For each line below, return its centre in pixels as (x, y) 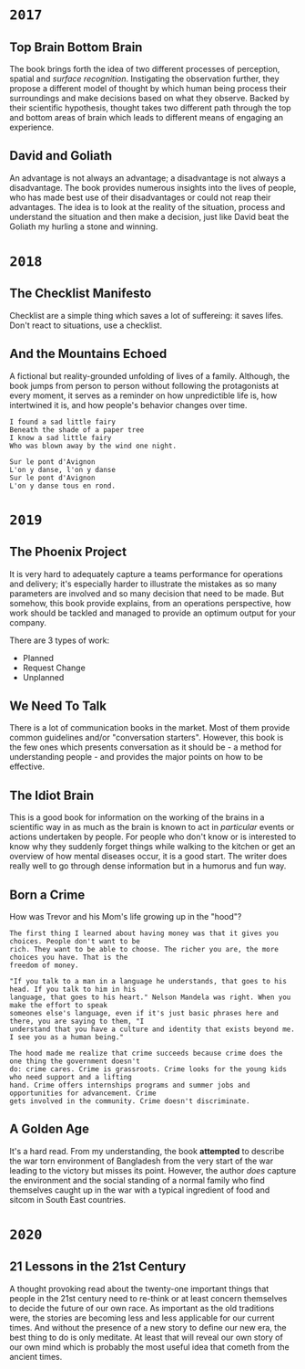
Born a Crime (47, 895)
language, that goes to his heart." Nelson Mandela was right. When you (150, 997)
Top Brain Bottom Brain (76, 47)
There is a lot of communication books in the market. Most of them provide (150, 728)
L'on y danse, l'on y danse (63, 469)
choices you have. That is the (69, 958)
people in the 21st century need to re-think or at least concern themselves (148, 1298)
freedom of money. (44, 965)
